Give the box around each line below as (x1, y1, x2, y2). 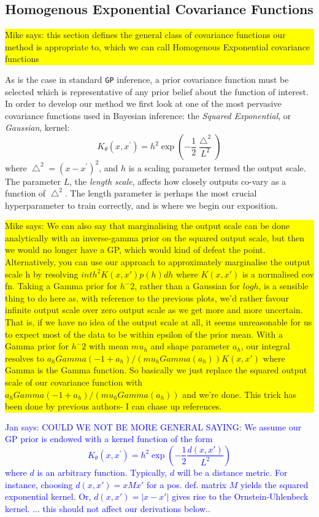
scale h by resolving (5, 267, 79, 280)
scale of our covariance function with (5, 376, 143, 389)
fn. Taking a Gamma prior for (5, 279, 118, 292)
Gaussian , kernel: (5, 121, 70, 134)
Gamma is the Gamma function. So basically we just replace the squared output (5, 363, 307, 376)
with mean (88, 340, 129, 352)
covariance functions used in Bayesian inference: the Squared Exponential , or (5, 109, 291, 122)
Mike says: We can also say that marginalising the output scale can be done (5, 219, 290, 232)
